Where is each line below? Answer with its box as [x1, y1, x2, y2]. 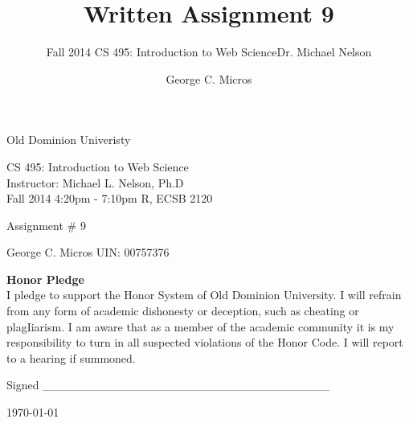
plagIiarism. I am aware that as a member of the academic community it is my [6, 318, 395, 335]
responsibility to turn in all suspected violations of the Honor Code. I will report [6, 334, 403, 351]
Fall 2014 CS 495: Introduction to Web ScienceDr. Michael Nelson [46, 43, 372, 60]
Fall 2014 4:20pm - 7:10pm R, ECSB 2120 [6, 190, 213, 207]
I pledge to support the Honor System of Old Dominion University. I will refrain [6, 286, 402, 303]
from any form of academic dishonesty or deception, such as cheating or [6, 302, 359, 319]
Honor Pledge [6, 270, 84, 287]
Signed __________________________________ [6, 376, 330, 393]
